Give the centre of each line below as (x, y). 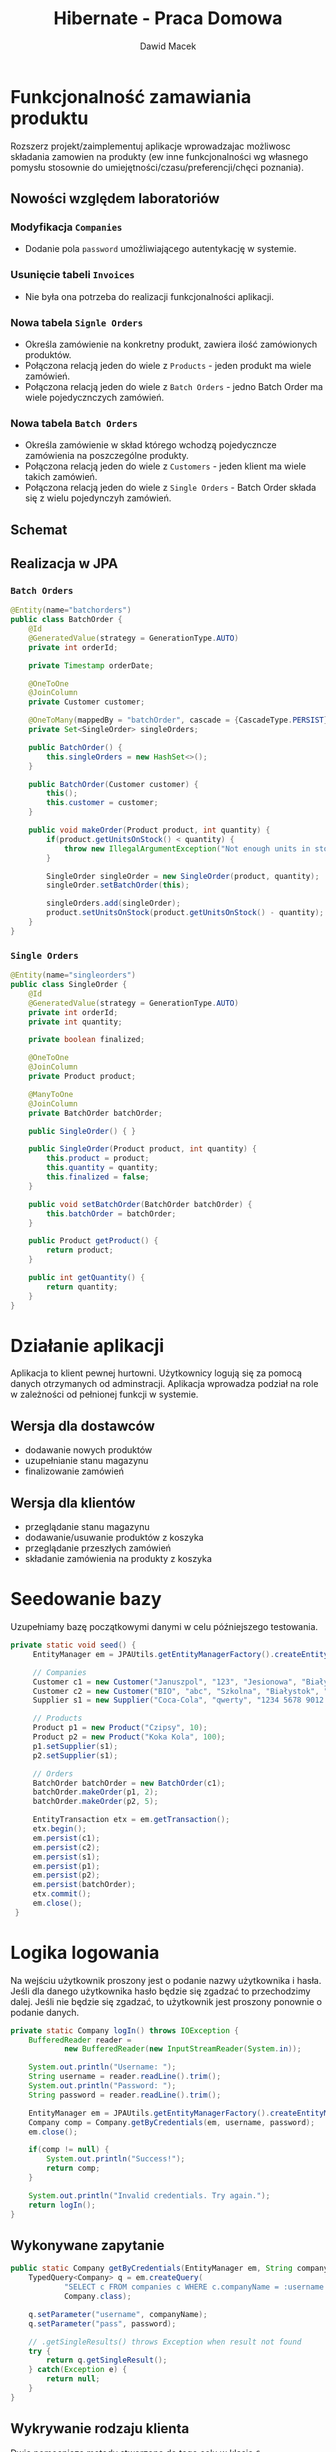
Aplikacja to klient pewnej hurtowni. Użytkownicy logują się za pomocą (156, 1373)
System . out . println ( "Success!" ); (116, 2159)
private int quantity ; (75, 1022)
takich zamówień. (61, 477)
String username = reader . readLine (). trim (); (125, 2077)
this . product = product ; (98, 1158)
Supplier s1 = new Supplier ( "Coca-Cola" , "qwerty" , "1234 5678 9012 (178, 1700)
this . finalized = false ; (98, 1177)
